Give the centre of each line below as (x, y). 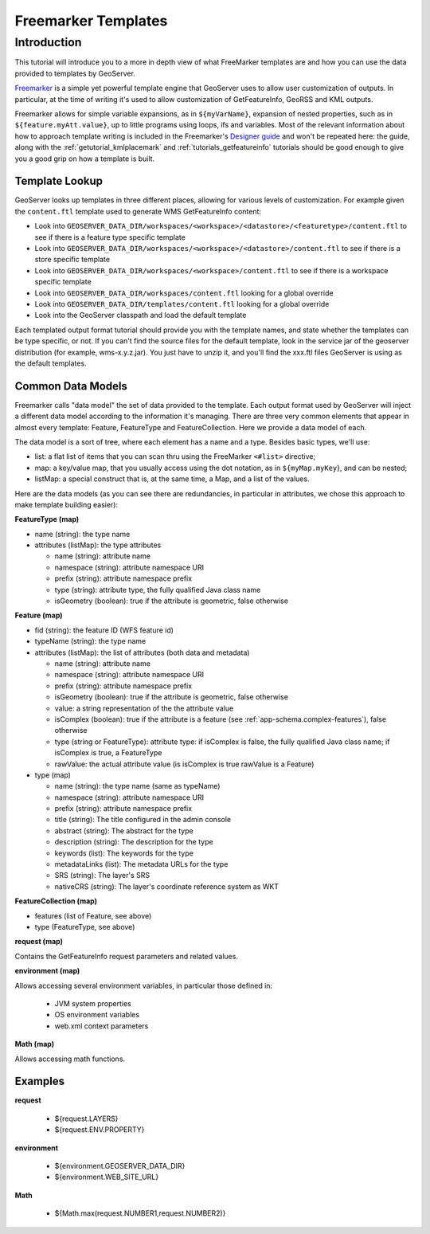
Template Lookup (59, 181)
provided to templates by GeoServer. (75, 73)
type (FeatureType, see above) (85, 926)
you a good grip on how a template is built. (85, 159)
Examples (40, 1081)
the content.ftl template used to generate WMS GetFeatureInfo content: (138, 211)
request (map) (39, 942)
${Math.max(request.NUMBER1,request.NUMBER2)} (140, 1213)
